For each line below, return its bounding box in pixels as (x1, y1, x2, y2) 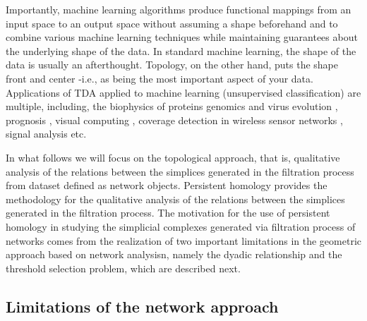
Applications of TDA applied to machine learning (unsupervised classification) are (6, 85, 361, 99)
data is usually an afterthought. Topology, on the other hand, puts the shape (6, 57, 339, 72)
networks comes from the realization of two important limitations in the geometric (6, 233, 361, 248)
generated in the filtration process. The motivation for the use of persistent (6, 205, 330, 220)
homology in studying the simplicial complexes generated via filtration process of (6, 219, 356, 234)
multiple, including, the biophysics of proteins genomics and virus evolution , (6, 99, 338, 114)
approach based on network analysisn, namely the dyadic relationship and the (6, 247, 342, 262)
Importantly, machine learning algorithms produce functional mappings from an (6, 2, 351, 16)
